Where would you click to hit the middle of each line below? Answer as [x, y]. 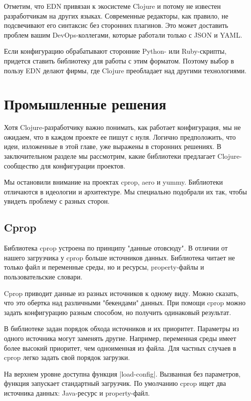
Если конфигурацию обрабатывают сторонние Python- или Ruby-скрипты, [115, 51]
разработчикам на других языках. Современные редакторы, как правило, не [116, 15]
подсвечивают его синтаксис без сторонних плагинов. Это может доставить [116, 25]
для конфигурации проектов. [83, 165]
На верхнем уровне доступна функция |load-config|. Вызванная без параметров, [122, 373]
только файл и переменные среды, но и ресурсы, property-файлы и [104, 267]
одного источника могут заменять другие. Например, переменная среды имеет [120, 338]
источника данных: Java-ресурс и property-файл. [77, 392]
